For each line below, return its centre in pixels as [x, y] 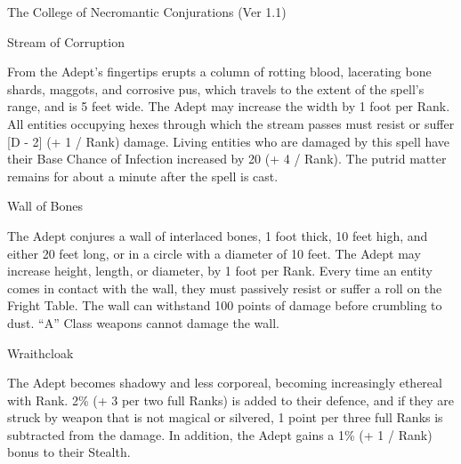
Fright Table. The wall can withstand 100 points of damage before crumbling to [225, 305]
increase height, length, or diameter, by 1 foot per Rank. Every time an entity [220, 271]
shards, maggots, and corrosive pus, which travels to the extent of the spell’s [216, 88]
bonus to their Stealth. [69, 452]
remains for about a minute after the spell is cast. [143, 176]
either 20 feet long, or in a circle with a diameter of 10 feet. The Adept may [214, 253]
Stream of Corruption [66, 41]
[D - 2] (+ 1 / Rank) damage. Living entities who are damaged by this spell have [229, 141]
